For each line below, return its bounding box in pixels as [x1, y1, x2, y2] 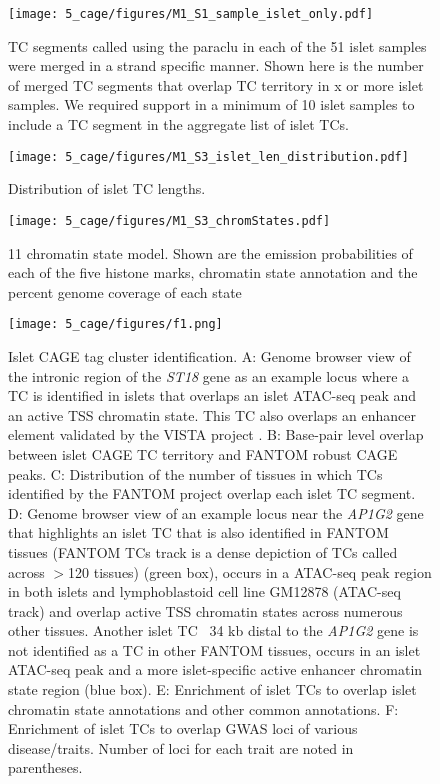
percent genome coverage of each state [8, 281, 242, 302]
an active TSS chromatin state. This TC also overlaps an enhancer [8, 404, 416, 425]
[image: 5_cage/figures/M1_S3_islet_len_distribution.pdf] [8, 149, 409, 164]
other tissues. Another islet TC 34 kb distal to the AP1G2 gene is [8, 620, 419, 641]
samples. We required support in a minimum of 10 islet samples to [8, 94, 415, 115]
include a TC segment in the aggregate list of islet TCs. [8, 114, 349, 135]
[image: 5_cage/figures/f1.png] [8, 317, 223, 332]
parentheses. [8, 757, 83, 778]
